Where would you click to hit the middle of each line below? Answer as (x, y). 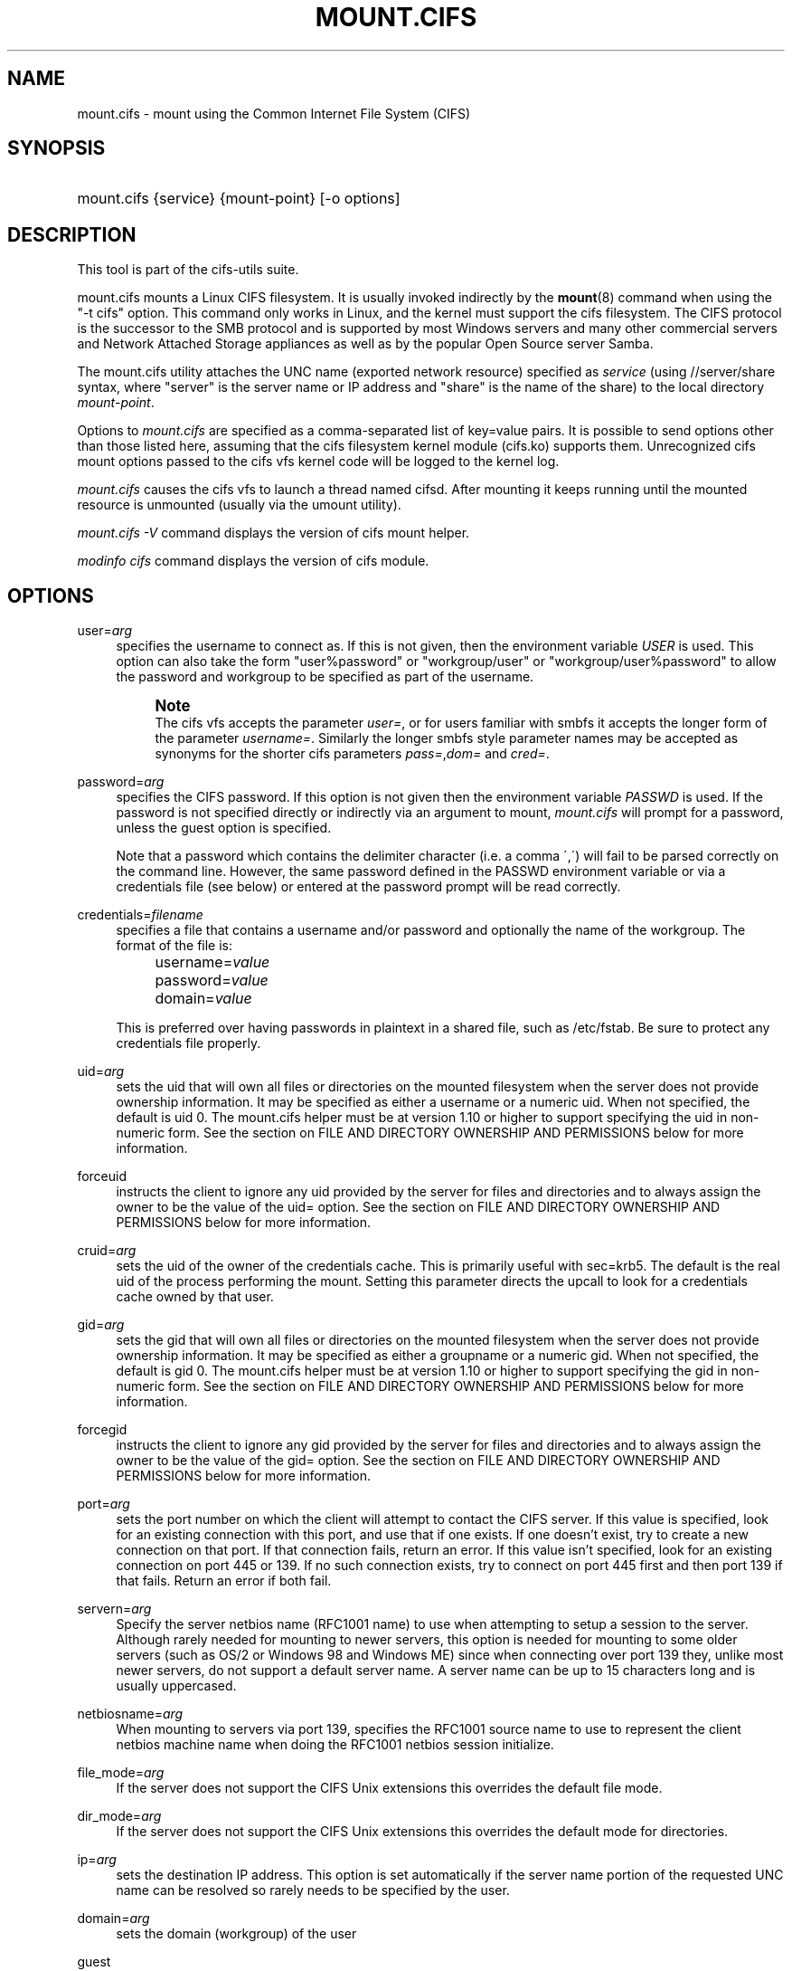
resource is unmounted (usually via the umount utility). (239, 505)
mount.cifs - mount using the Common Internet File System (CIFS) (274, 113)
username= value (212, 962)
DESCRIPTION (72, 234)
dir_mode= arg (119, 1816)
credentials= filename (140, 915)
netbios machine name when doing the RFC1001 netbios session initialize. (335, 1745)
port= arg (104, 1504)
